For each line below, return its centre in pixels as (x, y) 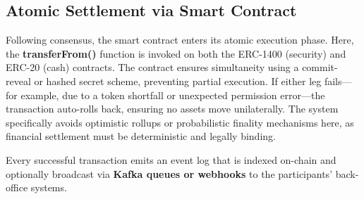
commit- (320, 67)
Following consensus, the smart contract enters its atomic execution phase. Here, (180, 40)
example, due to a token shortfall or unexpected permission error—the (173, 95)
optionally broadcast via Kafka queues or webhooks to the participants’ (169, 173)
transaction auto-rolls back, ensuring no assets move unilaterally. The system (172, 109)
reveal (18, 81)
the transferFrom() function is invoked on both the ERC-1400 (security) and (176, 53)
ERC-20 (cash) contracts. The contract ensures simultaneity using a (152, 67)
